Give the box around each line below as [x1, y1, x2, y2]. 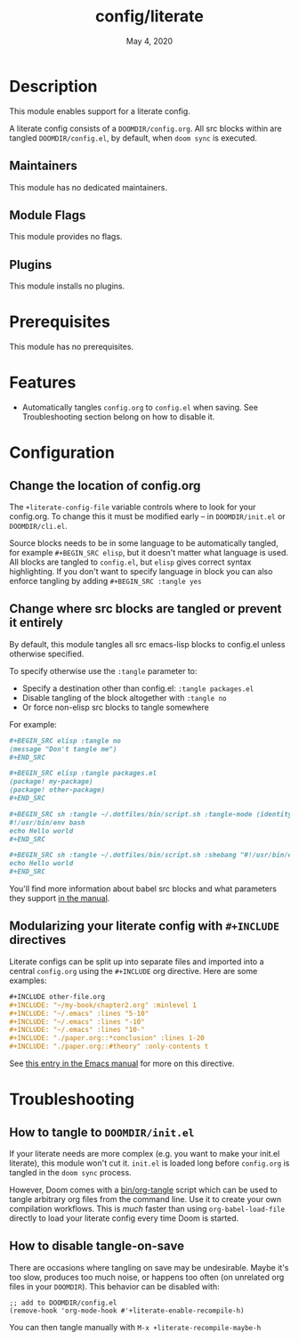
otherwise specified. [9, 648, 85, 659]
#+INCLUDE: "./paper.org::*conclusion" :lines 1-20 [9, 1034, 205, 1043]
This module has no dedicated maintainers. [9, 182, 167, 192]
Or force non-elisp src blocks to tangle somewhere [21, 702, 209, 712]
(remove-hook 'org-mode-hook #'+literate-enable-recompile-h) [9, 1306, 245, 1315]
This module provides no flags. [9, 232, 123, 242]
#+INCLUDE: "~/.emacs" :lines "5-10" [9, 1009, 149, 1018]
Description [9, 76, 98, 96]
